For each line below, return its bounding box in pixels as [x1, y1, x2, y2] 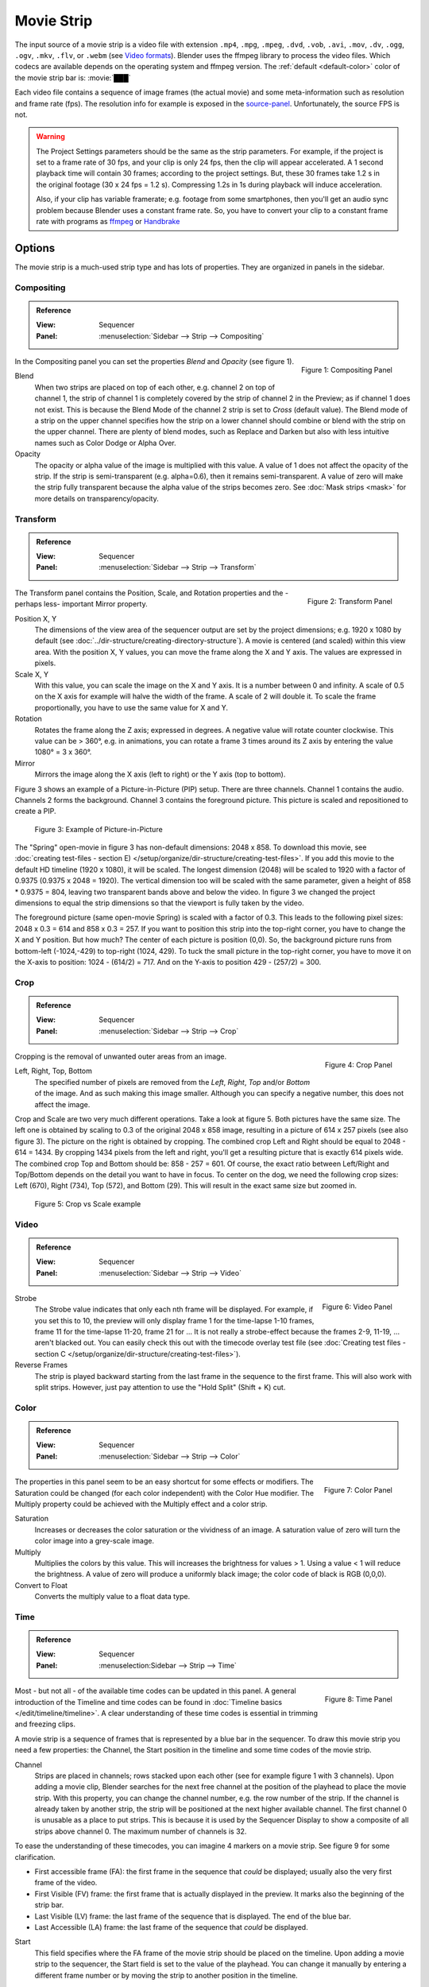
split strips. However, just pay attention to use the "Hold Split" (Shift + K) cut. [34, 1383, 286, 1392]
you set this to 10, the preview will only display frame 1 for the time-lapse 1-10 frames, [34, 1315, 315, 1325]
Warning [36, 132, 65, 141]
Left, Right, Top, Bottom [14, 1066, 93, 1076]
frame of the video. [34, 1878, 98, 1888]
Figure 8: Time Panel [324, 1694, 392, 1704]
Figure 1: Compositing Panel [300, 365, 392, 374]
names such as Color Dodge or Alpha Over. [34, 438, 176, 447]
